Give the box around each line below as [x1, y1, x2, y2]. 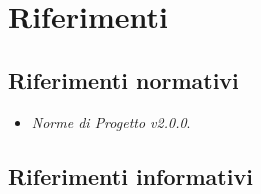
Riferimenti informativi [8, 160, 253, 191]
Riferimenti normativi [8, 64, 239, 95]
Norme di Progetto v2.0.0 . [31, 111, 191, 132]
